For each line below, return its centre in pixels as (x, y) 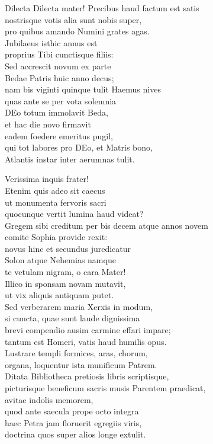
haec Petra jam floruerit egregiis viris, (73, 422)
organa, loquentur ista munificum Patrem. (81, 364)
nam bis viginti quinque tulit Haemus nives (83, 89)
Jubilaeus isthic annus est (51, 42)
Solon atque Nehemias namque (60, 260)
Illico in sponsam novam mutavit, (65, 283)
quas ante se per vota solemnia (61, 100)
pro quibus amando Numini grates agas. (77, 31)
